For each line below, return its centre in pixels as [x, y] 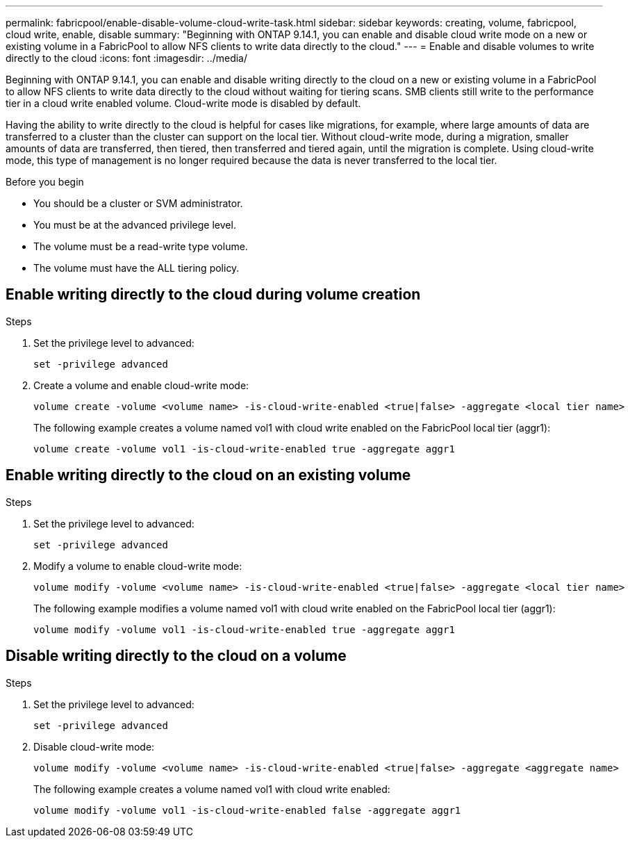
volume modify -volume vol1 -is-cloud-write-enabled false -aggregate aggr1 [247, 810]
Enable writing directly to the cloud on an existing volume [208, 475]
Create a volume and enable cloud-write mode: [141, 385]
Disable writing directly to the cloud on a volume [176, 656]
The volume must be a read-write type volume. [141, 246]
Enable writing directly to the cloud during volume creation [213, 295]
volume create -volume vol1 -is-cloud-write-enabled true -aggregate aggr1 [244, 449]
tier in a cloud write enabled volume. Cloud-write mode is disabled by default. [183, 103]
